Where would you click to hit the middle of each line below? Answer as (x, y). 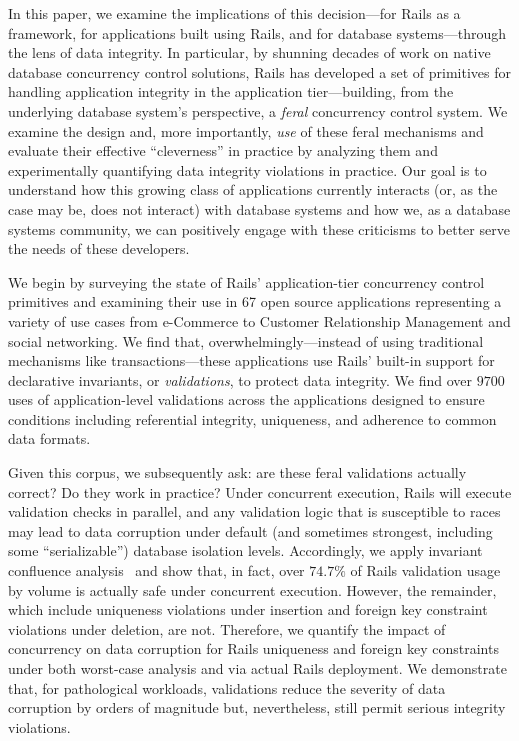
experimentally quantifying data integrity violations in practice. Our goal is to (247, 169)
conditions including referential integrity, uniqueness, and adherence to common (252, 418)
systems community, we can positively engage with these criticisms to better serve (259, 228)
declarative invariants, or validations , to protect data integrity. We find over (240, 379)
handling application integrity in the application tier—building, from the (231, 91)
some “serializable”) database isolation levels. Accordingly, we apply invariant (245, 550)
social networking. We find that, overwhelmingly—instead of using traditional (246, 340)
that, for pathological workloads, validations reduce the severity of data (227, 687)
